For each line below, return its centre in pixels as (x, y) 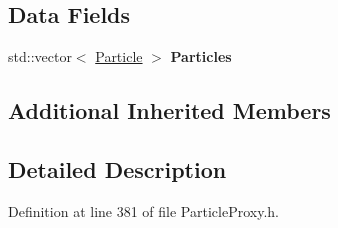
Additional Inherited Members (169, 110)
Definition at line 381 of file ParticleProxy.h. (143, 210)
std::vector (40, 56)
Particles (201, 56)
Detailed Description (117, 168)
